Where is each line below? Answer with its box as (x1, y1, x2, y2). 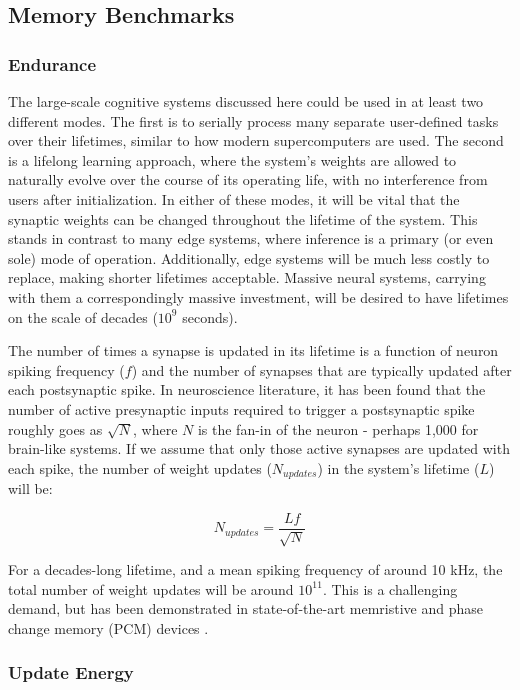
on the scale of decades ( (8, 306, 158, 327)
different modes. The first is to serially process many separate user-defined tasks (8, 110, 499, 131)
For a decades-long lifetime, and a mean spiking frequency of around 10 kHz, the (8, 559, 503, 580)
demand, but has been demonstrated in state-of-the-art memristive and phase (8, 598, 483, 619)
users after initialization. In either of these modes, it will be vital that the (8, 188, 460, 209)
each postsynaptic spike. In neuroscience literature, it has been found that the (8, 379, 486, 400)
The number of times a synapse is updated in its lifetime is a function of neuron (8, 340, 499, 361)
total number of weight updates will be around (8, 578, 294, 599)
